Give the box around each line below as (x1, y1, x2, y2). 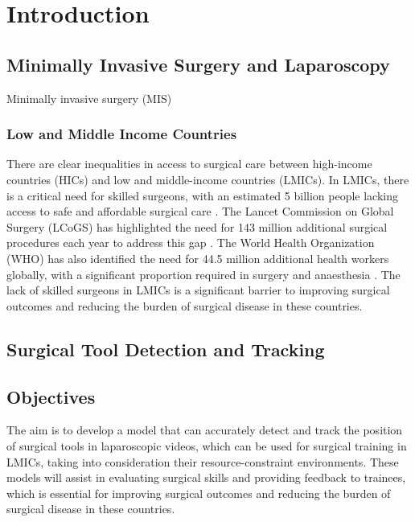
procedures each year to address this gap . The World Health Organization (6, 234, 375, 251)
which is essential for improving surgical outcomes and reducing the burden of (6, 484, 391, 501)
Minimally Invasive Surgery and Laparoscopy (6, 51, 390, 76)
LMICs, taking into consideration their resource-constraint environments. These (6, 453, 399, 470)
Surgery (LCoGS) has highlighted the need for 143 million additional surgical (6, 218, 388, 235)
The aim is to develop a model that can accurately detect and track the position (6, 421, 403, 438)
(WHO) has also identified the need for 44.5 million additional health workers (6, 249, 389, 266)
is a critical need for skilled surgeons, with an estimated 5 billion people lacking (6, 187, 399, 203)
